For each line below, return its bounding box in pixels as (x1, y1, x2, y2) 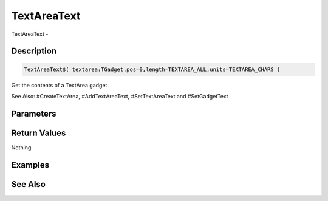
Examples (11, 160, 50, 170)
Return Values (11, 128, 66, 138)
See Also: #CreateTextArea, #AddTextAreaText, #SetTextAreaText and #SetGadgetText (11, 92, 228, 100)
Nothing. (11, 143, 33, 151)
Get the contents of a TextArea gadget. (11, 81, 109, 89)
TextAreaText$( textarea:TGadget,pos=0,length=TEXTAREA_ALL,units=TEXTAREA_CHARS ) (24, 66, 281, 73)
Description (11, 46, 57, 56)
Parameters (11, 108, 56, 118)
